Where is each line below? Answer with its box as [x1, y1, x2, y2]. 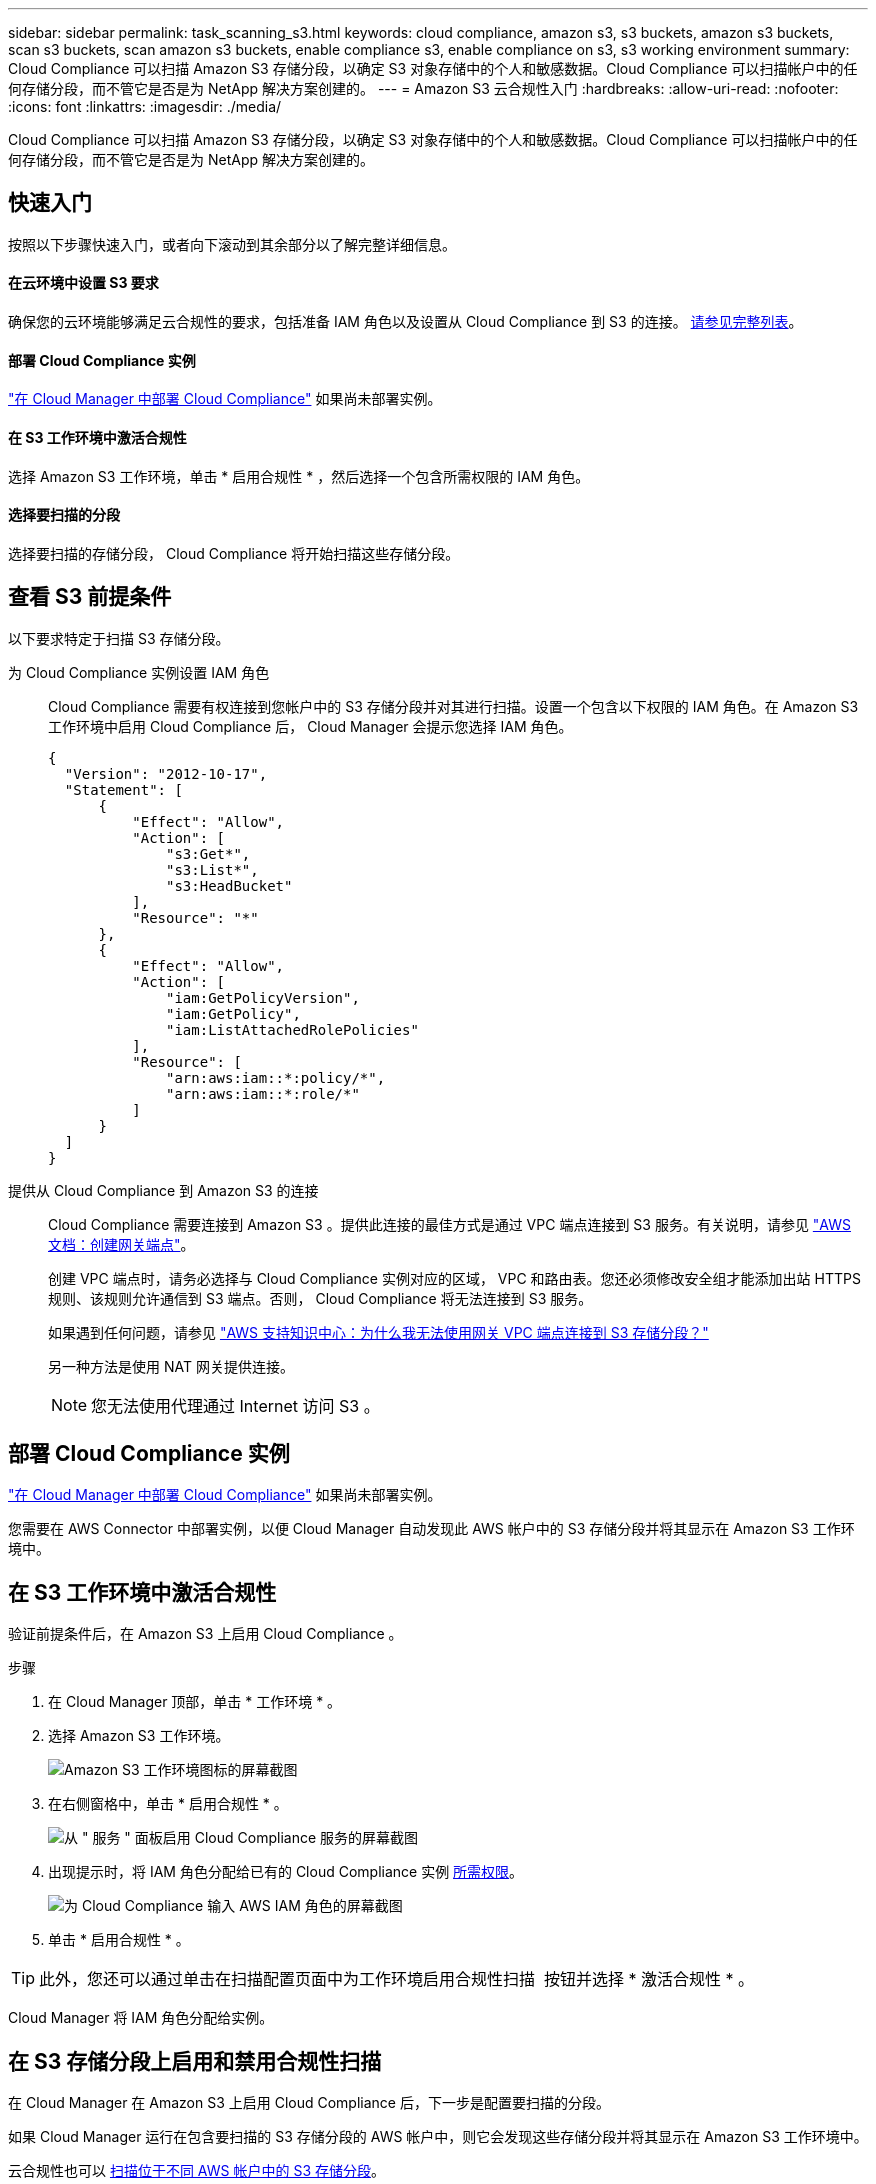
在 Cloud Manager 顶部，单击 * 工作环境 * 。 [48, 1693, 342, 1711]
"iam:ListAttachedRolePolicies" [166, 1021, 419, 1038]
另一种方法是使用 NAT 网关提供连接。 [48, 1357, 294, 1375]
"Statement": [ [64, 781, 183, 798]
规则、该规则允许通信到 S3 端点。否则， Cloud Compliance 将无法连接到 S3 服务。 [48, 1289, 593, 1307]
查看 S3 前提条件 [8, 584, 172, 610]
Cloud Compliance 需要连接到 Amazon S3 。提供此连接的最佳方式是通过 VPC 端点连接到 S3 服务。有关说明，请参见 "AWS [48, 1215, 852, 1233]
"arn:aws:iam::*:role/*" [166, 1085, 360, 1102]
